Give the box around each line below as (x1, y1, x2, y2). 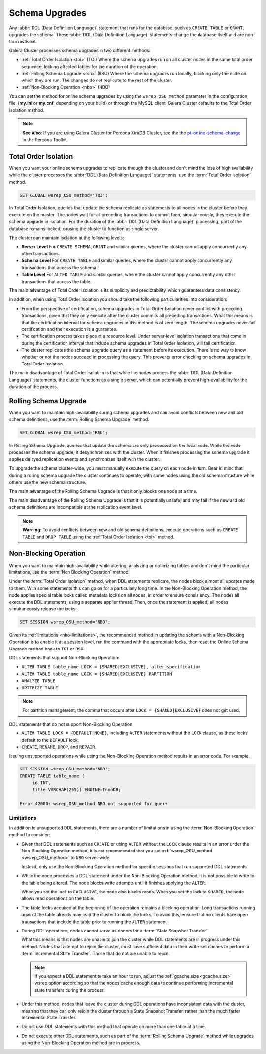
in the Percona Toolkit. (22, 137, 68, 143)
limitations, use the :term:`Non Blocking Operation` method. (9, 569, 130, 575)
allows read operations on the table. (21, 895, 95, 901)
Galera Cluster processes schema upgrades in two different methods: (9, 47, 151, 53)
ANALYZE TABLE (21, 678, 56, 684)
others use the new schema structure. (9, 479, 86, 485)
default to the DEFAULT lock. (21, 737, 79, 743)
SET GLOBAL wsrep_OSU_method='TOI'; (19, 192, 108, 198)
